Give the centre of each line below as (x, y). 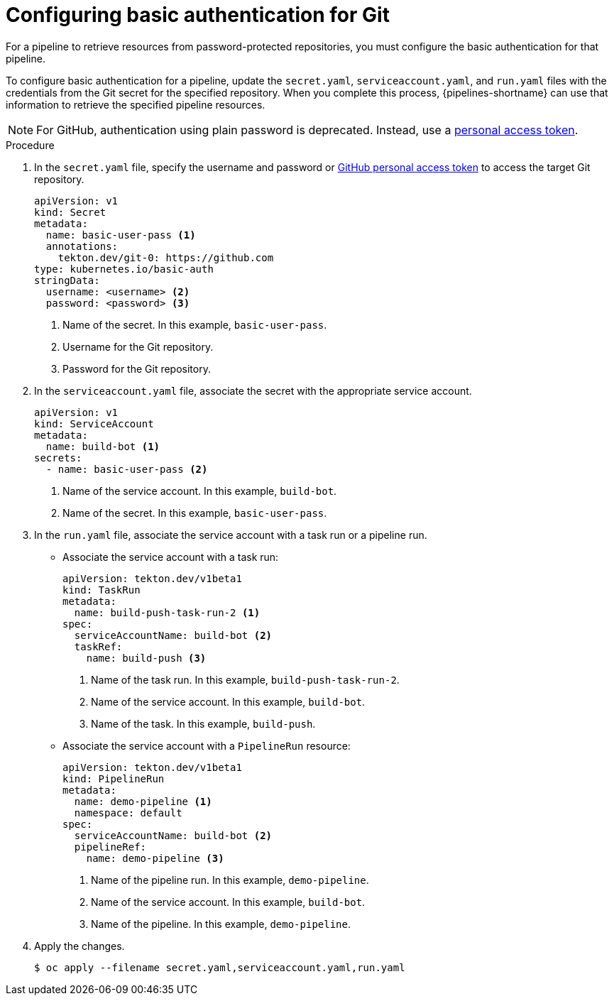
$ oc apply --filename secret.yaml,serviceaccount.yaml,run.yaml (220, 967)
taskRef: (98, 646)
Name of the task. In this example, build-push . (203, 723)
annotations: (82, 246)
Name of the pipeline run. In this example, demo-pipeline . (230, 880)
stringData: (67, 280)
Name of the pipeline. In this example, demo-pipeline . (221, 924)
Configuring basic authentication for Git (198, 15)
